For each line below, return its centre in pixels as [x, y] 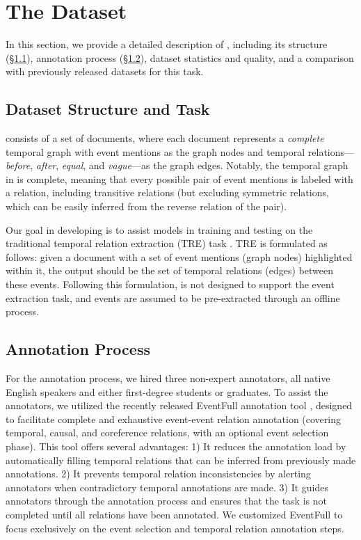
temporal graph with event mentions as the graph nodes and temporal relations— [180, 151]
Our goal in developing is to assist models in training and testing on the [159, 229]
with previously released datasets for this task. [105, 71]
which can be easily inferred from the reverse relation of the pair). [146, 206]
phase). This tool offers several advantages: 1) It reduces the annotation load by [176, 446]
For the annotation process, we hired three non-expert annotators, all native [168, 378]
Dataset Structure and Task [108, 109]
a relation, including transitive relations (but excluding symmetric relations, [167, 192]
